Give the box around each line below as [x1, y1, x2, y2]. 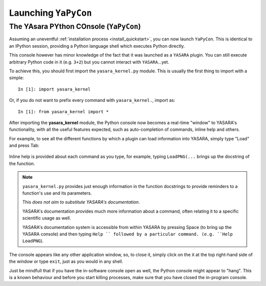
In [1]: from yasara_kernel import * [18, 109, 109, 114]
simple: [9, 75, 24, 81]
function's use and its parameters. [22, 190, 92, 196]
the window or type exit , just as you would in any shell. [9, 258, 123, 264]
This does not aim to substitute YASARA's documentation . [22, 199, 140, 205]
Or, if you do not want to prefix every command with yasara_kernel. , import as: [9, 97, 175, 103]
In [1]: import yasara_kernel [18, 86, 91, 92]
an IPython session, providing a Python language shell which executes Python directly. [9, 43, 185, 49]
